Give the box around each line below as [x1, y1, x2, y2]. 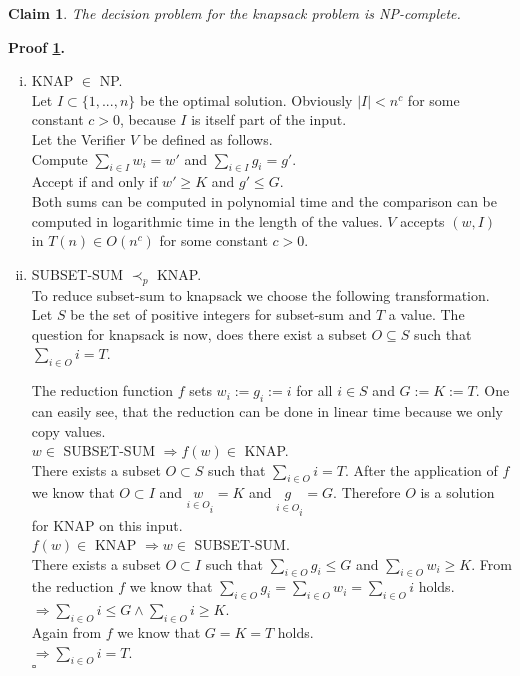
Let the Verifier [31, 128, 126, 149]
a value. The [388, 304, 465, 325]
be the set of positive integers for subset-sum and [70, 304, 372, 325]
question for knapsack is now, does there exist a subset [31, 323, 367, 344]
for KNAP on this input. [31, 514, 183, 535]
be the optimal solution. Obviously [139, 89, 353, 110]
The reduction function [31, 380, 174, 401]
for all [296, 380, 333, 401]
